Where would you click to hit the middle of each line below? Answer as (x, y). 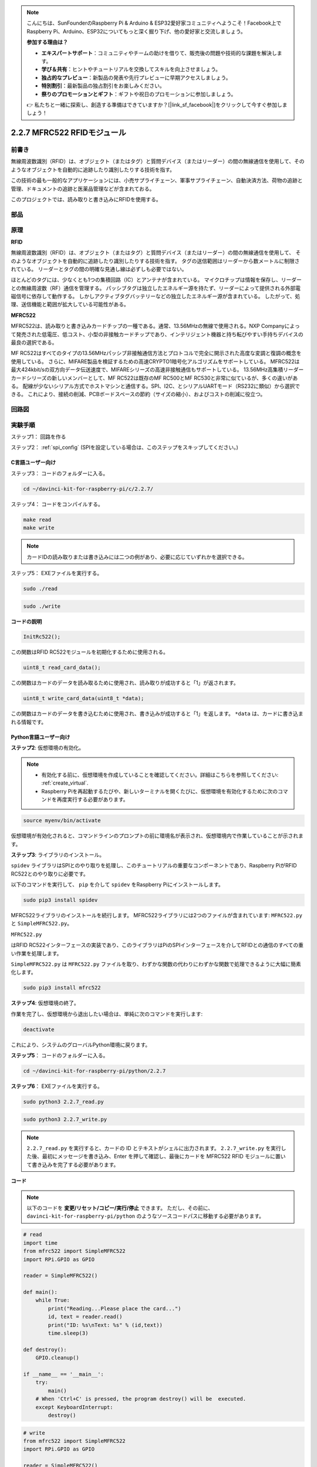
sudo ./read (41, 589)
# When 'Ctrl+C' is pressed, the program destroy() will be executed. (141, 1399)
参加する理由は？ (47, 42)
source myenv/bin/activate (62, 821)
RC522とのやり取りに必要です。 (50, 874)
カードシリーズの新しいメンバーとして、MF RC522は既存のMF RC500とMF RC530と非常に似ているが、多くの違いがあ (154, 378)
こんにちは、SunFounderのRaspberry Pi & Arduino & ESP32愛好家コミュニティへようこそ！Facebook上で (154, 23)
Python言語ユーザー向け (41, 737)
